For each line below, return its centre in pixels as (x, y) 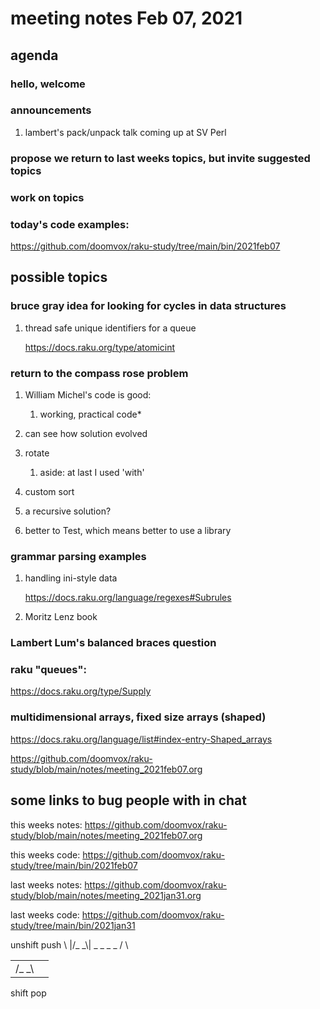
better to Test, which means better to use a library (128, 530)
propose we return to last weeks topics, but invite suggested (160, 158)
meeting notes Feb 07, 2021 (126, 18)
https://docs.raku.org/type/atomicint (99, 347)
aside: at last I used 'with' (92, 472)
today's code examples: (70, 224)
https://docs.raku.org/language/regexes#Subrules (128, 598)
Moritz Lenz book (61, 617)
